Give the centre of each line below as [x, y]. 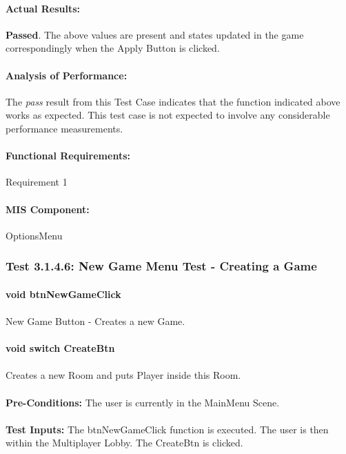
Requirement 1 [37, 182]
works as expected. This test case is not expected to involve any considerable [168, 115]
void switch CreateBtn [60, 348]
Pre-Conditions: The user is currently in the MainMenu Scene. [143, 402]
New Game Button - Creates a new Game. [95, 320]
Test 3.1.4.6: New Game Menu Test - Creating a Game [161, 266]
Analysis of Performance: [67, 75]
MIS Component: [48, 209]
